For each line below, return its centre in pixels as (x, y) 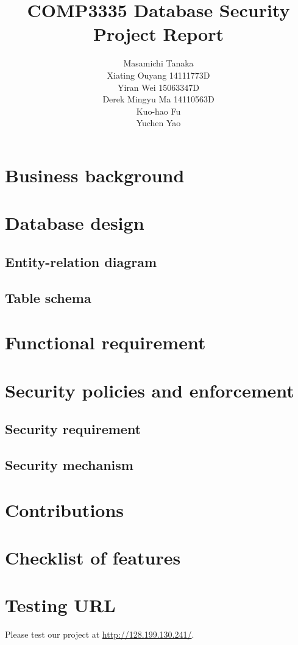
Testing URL (60, 605)
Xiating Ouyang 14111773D (158, 75)
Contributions (65, 509)
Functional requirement (105, 342)
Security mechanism (69, 464)
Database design (75, 223)
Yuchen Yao (158, 123)
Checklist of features (93, 557)
